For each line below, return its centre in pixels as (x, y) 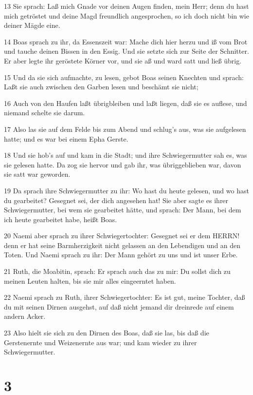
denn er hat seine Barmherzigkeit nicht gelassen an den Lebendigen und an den (122, 245)
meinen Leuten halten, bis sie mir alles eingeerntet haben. (90, 281)
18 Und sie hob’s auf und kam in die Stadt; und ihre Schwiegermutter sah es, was (126, 155)
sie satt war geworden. (37, 174)
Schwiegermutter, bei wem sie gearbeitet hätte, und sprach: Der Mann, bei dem (123, 210)
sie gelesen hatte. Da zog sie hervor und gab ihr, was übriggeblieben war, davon (123, 164)
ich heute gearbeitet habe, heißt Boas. (61, 219)
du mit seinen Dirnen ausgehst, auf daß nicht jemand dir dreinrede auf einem (119, 306)
